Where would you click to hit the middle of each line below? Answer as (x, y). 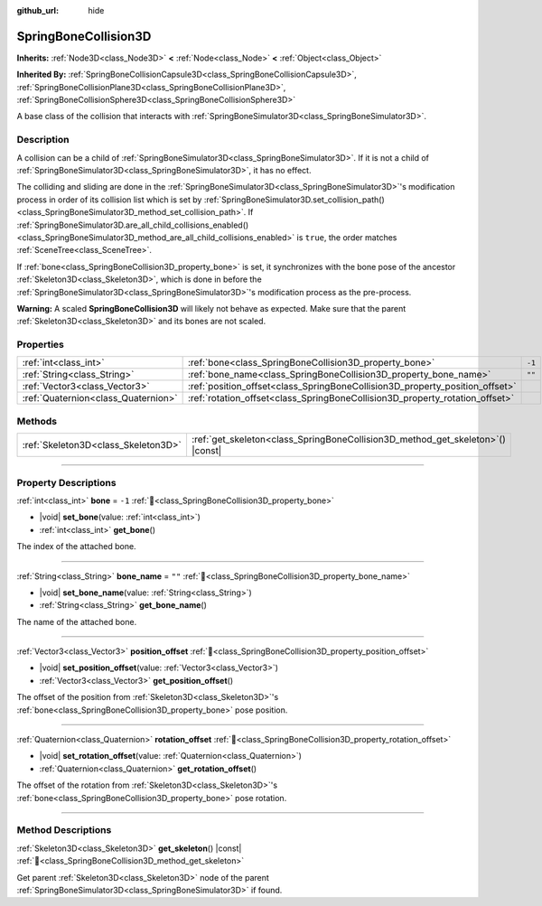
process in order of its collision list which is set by (109, 200)
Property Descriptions (66, 482)
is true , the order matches (347, 237)
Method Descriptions (64, 830)
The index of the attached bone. (76, 546)
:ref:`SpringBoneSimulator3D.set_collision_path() (294, 200)
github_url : (37, 10)
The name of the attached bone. (77, 621)
